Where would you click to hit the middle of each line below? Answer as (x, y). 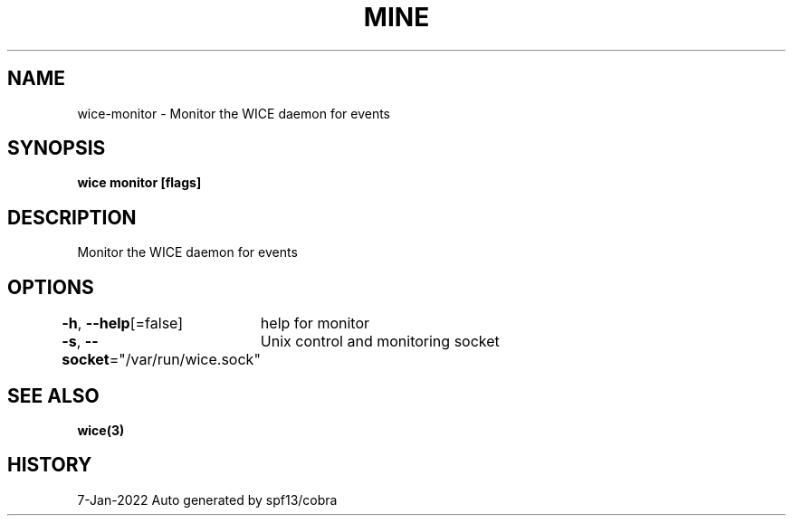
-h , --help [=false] (123, 323)
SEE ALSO (53, 395)
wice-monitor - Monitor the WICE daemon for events (234, 113)
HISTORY (50, 465)
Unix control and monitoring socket (380, 342)
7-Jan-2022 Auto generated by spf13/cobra (207, 499)
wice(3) (101, 430)
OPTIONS (51, 287)
